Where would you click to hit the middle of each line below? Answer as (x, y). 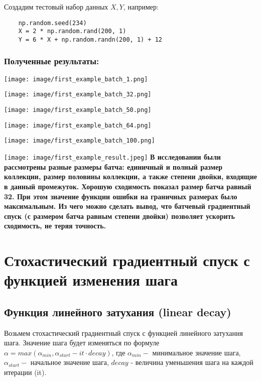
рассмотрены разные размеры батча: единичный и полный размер (113, 166)
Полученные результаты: (52, 61)
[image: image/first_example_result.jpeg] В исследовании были (112, 157)
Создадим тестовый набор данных (56, 7)
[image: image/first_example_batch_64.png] (78, 125)
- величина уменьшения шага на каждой (192, 362)
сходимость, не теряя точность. (55, 226)
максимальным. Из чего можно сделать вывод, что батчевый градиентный (127, 206)
